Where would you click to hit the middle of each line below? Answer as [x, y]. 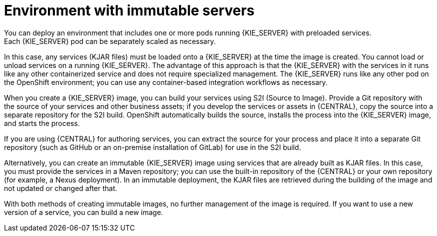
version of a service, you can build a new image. [84, 212]
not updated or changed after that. [61, 188]
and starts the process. [42, 123]
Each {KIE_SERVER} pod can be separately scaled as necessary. [110, 41]
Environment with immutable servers [129, 10]
